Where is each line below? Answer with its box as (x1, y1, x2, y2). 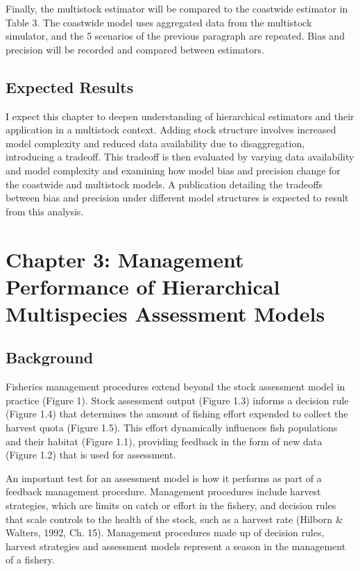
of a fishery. (6, 552, 55, 567)
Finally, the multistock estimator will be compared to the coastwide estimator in (6, 1, 348, 15)
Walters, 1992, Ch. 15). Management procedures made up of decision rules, (6, 525, 325, 540)
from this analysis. (6, 204, 84, 218)
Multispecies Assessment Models (6, 299, 325, 327)
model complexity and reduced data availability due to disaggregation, (6, 135, 305, 150)
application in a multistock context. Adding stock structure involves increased (6, 122, 336, 137)
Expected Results (6, 76, 134, 97)
